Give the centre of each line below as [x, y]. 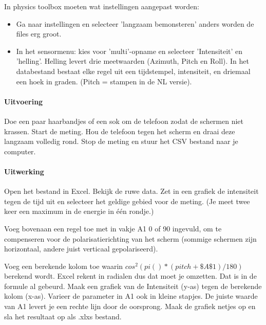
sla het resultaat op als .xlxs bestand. [63, 316]
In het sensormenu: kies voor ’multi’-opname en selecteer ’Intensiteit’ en [129, 51]
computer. [20, 151]
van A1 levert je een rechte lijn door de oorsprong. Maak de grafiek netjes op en [130, 306]
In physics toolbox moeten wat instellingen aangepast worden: [102, 6]
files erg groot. [39, 34]
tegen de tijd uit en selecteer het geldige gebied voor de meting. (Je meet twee [127, 201]
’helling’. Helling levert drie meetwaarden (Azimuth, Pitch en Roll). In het [132, 61]
